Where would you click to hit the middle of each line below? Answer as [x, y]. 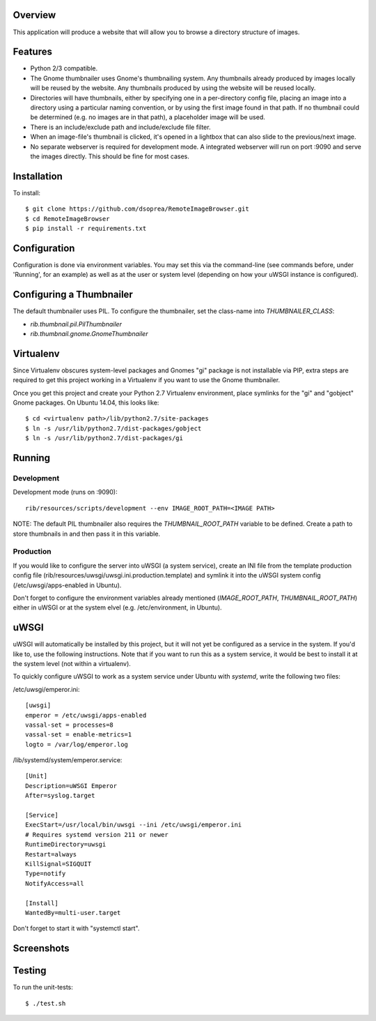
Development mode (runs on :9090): [65, 492]
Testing [30, 970]
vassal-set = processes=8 [70, 725]
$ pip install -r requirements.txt [86, 229]
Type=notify [46, 874]
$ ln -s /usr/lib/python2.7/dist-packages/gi [104, 438]
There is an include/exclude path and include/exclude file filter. [120, 127]
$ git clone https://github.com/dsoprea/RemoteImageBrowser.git [138, 209]
